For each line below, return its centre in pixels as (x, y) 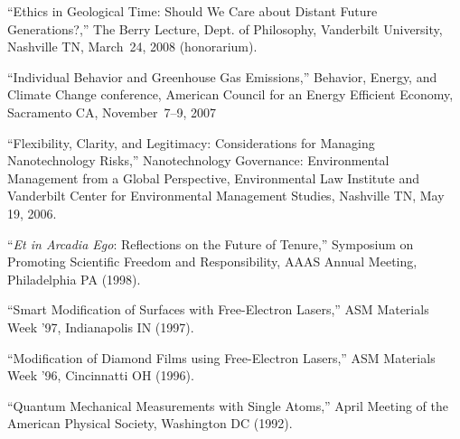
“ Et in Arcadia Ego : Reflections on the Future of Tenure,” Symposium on (211, 243)
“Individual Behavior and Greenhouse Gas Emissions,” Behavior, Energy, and (222, 76)
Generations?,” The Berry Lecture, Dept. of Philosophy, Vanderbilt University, (225, 28)
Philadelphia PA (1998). (74, 279)
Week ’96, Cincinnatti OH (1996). (101, 375)
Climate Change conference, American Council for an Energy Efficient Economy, (230, 94)
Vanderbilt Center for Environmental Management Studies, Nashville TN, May (226, 196)
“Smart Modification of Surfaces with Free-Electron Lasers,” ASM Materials (218, 309)
